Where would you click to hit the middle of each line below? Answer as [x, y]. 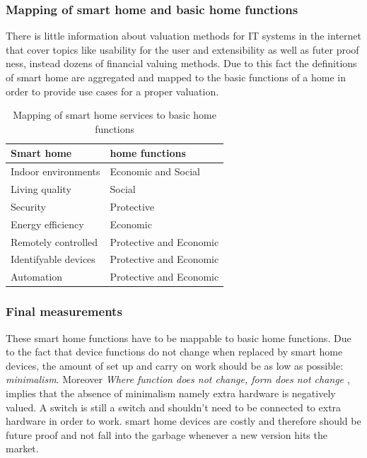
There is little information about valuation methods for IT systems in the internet [183, 36]
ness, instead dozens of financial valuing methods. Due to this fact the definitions [181, 63]
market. [22, 448]
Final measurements [64, 311]
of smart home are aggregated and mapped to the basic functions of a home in [176, 77]
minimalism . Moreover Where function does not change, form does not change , [178, 379]
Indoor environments [56, 171]
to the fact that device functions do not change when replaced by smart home [174, 352]
